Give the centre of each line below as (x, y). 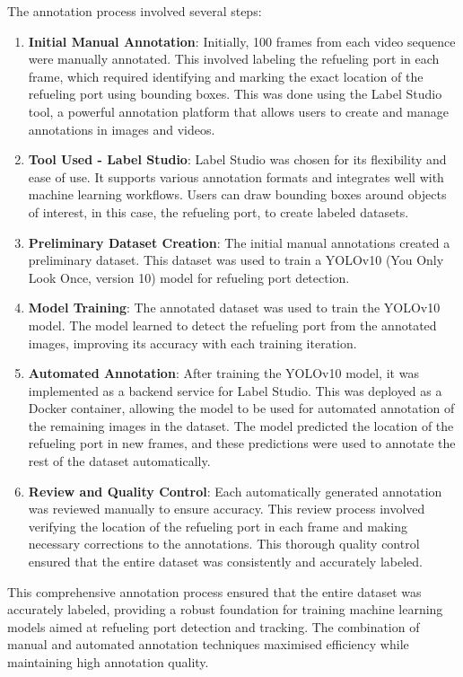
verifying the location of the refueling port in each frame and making (218, 526)
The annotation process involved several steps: (135, 11)
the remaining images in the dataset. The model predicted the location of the (241, 425)
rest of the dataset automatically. (119, 461)
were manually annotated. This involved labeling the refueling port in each (234, 59)
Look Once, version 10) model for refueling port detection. (189, 277)
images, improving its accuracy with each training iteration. (192, 343)
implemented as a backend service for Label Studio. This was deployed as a (235, 390)
